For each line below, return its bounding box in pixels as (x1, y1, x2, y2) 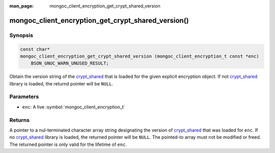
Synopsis (9, 32, 33, 39)
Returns (9, 116, 30, 124)
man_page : (9, 3, 34, 9)
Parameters (9, 93, 39, 100)
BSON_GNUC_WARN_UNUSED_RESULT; (31, 60, 109, 66)
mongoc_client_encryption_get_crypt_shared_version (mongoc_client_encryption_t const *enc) (20, 53, 259, 59)
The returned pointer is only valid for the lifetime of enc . (9, 141, 127, 147)
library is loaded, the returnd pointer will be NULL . (9, 80, 114, 86)
